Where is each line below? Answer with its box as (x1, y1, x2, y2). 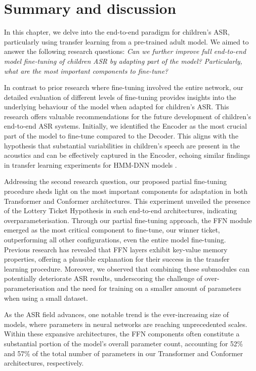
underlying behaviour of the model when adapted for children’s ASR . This (4, 101, 229, 112)
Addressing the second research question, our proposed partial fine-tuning (4, 176, 227, 186)
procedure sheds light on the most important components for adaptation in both (4, 186, 248, 196)
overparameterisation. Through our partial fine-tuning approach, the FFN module (4, 215, 252, 225)
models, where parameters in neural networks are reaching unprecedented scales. (4, 319, 248, 329)
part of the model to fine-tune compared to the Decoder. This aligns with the (4, 131, 239, 141)
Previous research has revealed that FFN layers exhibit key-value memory (4, 244, 228, 254)
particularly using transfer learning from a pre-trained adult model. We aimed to (4, 36, 249, 46)
